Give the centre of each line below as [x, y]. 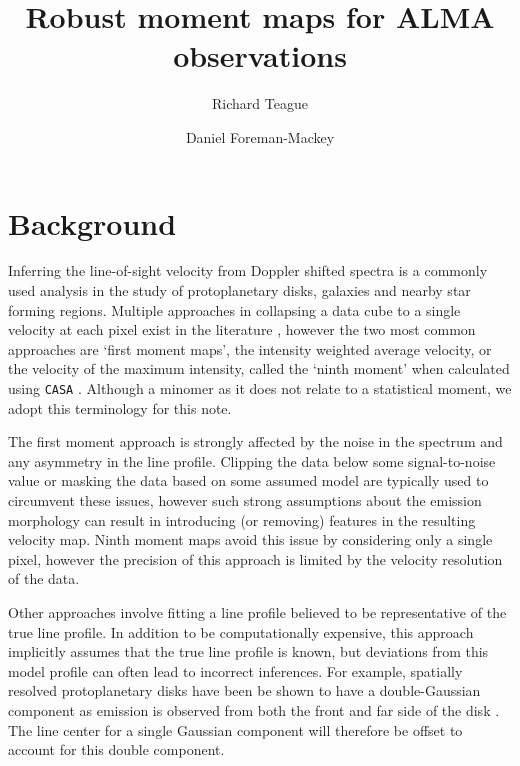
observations [260, 55]
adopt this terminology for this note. [120, 407]
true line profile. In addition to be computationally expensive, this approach [241, 631]
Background [92, 222]
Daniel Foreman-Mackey [260, 136]
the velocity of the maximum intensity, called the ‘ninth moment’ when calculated [259, 368]
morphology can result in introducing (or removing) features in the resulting [242, 519]
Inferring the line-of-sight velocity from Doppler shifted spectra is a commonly [248, 270]
